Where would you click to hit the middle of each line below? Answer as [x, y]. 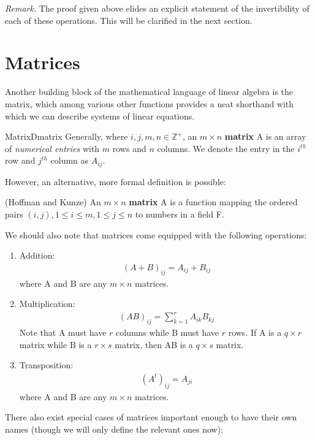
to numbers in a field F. [180, 214]
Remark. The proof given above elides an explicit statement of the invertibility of [157, 8]
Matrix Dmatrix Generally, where [66, 136]
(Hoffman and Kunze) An [53, 202]
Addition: [37, 255]
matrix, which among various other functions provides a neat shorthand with [150, 103]
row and [20, 160]
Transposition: [46, 365]
